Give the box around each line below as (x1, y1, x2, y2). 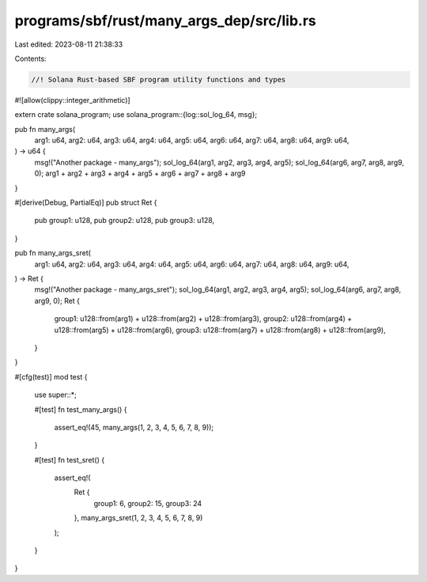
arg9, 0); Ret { (34, 296, 81, 305)
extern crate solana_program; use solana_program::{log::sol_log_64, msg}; (14, 110, 257, 119)
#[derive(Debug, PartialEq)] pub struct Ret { (14, 198, 157, 207)
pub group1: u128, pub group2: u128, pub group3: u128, (34, 216, 215, 225)
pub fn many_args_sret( (14, 248, 91, 258)
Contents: (14, 54, 47, 63)
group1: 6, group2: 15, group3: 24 (93, 498, 202, 508)
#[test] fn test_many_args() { (34, 404, 127, 414)
